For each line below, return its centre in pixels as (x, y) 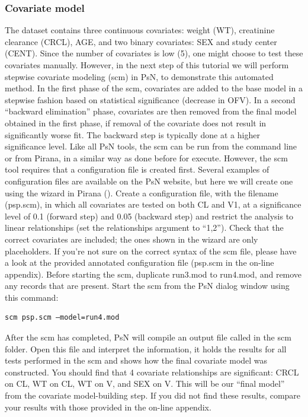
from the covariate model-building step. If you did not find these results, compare (153, 395)
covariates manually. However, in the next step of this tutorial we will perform (147, 65)
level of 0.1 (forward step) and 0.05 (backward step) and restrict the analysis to (149, 216)
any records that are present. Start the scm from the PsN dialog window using (147, 286)
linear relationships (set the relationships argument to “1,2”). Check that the (144, 227)
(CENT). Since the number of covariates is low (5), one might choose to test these (154, 53)
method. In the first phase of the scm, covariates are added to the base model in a (154, 88)
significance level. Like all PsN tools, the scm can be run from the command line (151, 146)
